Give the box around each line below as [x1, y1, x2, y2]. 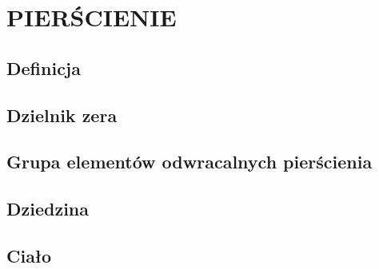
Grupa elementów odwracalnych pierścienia [6, 149, 373, 174]
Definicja [6, 55, 81, 80]
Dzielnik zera [6, 102, 118, 127]
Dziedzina [6, 196, 90, 221]
